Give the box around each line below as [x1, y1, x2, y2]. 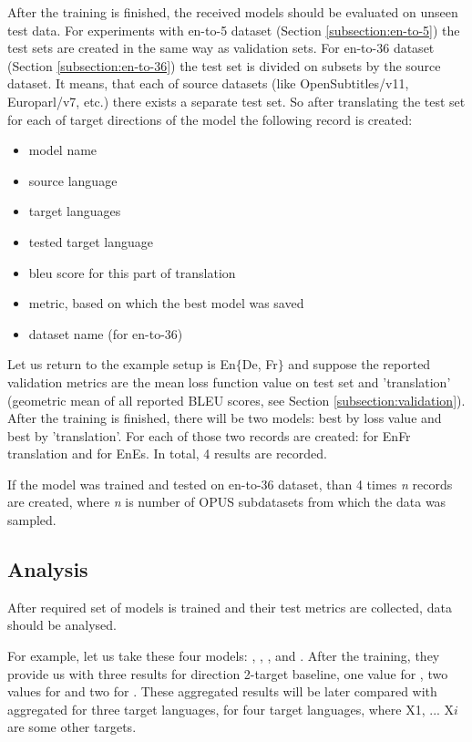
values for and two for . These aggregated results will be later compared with [7, 682, 437, 701]
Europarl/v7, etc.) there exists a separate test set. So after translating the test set [7, 91, 466, 110]
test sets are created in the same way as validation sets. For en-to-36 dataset [7, 38, 435, 57]
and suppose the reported [288, 355, 431, 374]
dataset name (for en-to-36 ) [28, 324, 183, 343]
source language [28, 170, 118, 190]
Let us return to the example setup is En [7, 355, 236, 374]
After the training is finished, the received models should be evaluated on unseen [7, 3, 458, 21]
